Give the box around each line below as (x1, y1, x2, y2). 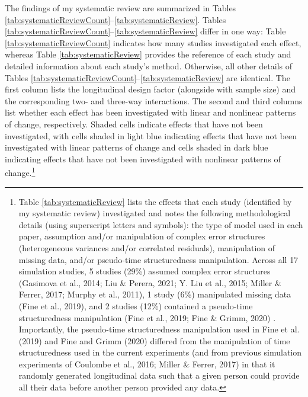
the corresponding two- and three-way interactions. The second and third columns (5, 94, 303, 107)
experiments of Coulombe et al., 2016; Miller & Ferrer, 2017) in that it (18, 357, 275, 370)
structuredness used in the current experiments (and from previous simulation (18, 346, 302, 358)
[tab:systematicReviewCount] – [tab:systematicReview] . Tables (5, 13, 226, 25)
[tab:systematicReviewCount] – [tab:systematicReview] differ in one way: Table (5, 25, 286, 37)
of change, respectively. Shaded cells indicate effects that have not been (5, 117, 263, 130)
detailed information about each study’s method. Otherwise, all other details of (5, 59, 293, 72)
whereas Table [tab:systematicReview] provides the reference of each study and (5, 48, 291, 60)
